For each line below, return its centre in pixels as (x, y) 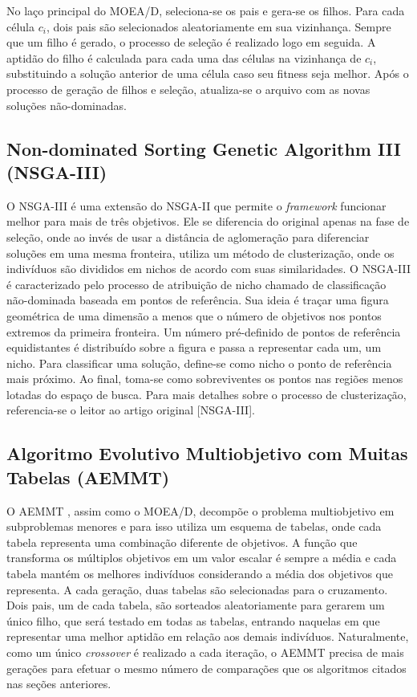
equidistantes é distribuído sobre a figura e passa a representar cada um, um (194, 347)
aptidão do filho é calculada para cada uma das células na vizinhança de (184, 57)
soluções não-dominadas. (67, 105)
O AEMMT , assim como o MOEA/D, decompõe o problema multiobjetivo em (200, 510)
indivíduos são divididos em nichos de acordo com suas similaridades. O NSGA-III (209, 269)
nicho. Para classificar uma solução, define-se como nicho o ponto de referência (199, 363)
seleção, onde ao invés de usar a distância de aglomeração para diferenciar (188, 236)
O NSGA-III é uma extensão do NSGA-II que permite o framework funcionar (196, 205)
